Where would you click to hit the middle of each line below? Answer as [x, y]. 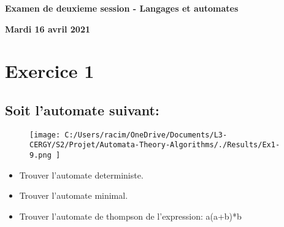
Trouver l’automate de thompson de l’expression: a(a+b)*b [130, 216]
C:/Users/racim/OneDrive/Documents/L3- [146, 135]
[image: [45, 135]
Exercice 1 [50, 71]
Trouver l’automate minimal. [74, 195]
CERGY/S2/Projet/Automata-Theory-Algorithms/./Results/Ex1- [155, 145]
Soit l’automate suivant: [82, 110]
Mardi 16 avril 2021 [48, 29]
